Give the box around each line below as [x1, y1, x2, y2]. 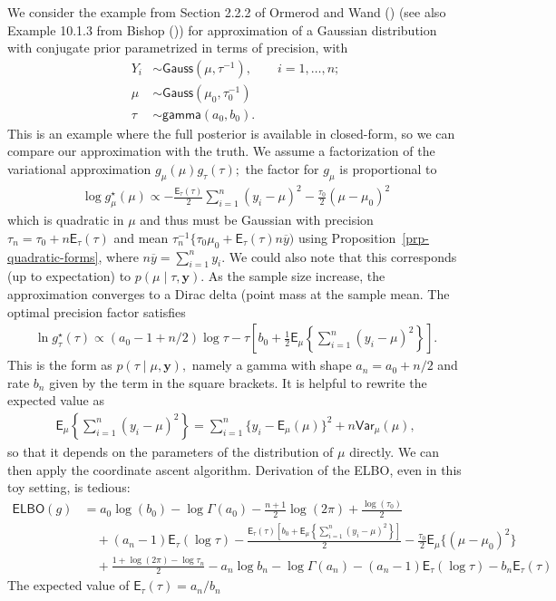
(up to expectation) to [7, 267, 132, 286]
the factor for [245, 160, 319, 179]
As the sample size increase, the [208, 267, 385, 286]
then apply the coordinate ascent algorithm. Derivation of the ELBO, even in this [7, 460, 462, 479]
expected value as [7, 391, 105, 410]
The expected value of [7, 576, 130, 595]
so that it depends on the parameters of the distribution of [7, 442, 334, 460]
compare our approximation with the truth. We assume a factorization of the [7, 141, 435, 160]
